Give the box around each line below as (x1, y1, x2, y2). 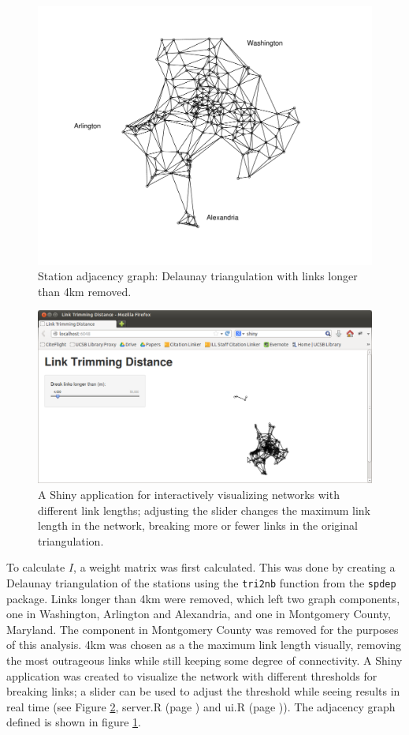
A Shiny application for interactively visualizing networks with (38, 486, 340, 502)
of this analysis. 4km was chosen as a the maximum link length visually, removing (6, 636, 402, 653)
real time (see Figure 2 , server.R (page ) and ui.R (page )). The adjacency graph (6, 698, 396, 714)
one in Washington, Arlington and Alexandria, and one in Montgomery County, (6, 606, 391, 622)
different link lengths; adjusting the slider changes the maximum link (38, 501, 370, 518)
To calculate (6, 559, 65, 576)
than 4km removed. (38, 283, 132, 299)
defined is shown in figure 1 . (6, 714, 141, 730)
